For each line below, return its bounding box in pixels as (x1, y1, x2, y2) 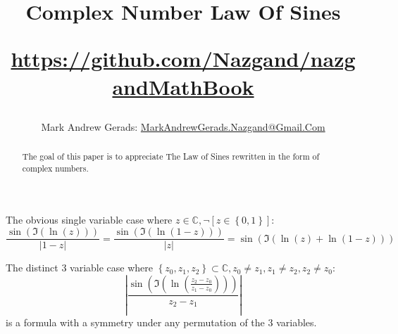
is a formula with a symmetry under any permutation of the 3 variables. (6, 314, 317, 329)
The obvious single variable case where (6, 212, 173, 227)
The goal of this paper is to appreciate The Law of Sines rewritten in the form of (22, 150, 320, 162)
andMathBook (112, 72, 254, 101)
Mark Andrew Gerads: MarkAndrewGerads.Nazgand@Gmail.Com (41, 119, 325, 134)
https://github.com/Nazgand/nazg (11, 44, 356, 73)
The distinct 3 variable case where (6, 260, 154, 275)
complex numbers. (22, 162, 89, 174)
